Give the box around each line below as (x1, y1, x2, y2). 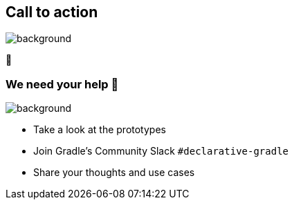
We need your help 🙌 (6, 77, 119, 91)
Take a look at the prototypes (33, 124, 166, 136)
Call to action (6, 3, 98, 21)
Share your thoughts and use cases (33, 166, 195, 179)
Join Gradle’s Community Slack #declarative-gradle (33, 145, 289, 157)
